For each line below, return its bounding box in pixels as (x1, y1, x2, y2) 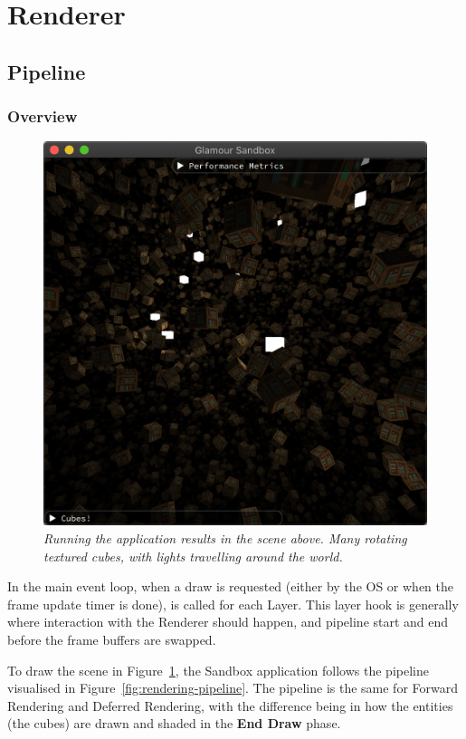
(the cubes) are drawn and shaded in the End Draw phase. (7, 714, 341, 733)
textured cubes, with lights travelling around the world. (43, 546, 343, 565)
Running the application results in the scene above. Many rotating (43, 528, 407, 547)
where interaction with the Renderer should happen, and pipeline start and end (7, 612, 449, 631)
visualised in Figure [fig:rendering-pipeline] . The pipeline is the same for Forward (7, 678, 459, 697)
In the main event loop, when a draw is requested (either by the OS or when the (7, 577, 454, 596)
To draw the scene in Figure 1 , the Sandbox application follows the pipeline (7, 660, 429, 679)
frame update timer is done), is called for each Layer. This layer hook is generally (7, 594, 459, 613)
